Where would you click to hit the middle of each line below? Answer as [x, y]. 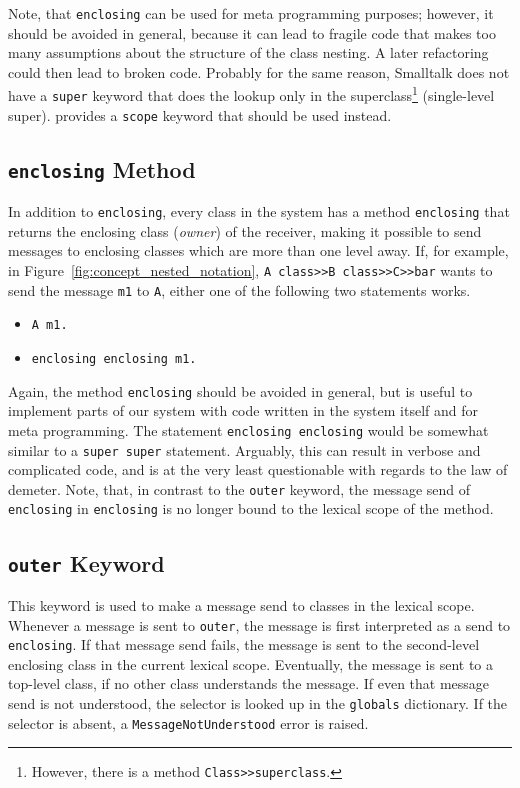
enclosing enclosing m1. [114, 359]
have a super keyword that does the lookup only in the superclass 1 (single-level [251, 94]
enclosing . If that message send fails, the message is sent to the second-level [244, 644]
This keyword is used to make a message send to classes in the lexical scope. [241, 604]
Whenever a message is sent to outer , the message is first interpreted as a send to [259, 624]
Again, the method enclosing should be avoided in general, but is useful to [240, 390]
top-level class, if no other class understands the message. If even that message [249, 683]
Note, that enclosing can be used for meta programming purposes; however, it [251, 13]
